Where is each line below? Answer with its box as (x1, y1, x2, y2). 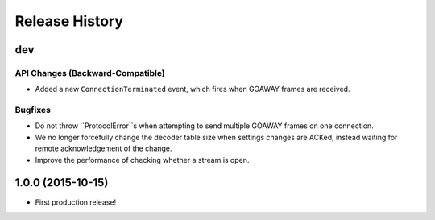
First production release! (35, 197, 117, 207)
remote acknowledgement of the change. (35, 143, 172, 153)
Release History (14, 12, 124, 30)
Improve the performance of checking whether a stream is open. (35, 155, 250, 164)
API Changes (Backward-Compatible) (14, 67, 165, 78)
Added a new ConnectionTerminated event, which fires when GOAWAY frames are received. (35, 85, 350, 94)
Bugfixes (14, 105, 52, 116)
